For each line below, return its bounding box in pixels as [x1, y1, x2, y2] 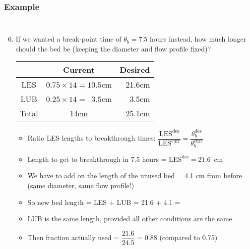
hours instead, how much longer [149, 34, 247, 44]
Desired [120, 64, 150, 76]
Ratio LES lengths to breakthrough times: [27, 133, 156, 143]
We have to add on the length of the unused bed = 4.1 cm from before [27, 170, 242, 181]
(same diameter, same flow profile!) [27, 180, 134, 190]
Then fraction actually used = [27, 232, 120, 243]
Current [62, 64, 95, 76]
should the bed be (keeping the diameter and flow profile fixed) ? [15, 43, 211, 53]
